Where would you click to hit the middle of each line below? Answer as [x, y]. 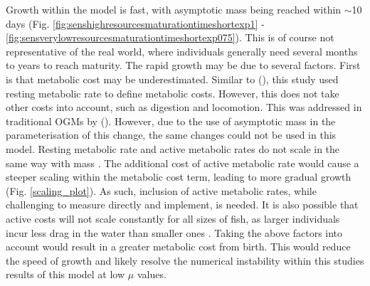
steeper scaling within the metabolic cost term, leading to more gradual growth [179, 177]
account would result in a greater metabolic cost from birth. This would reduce [178, 247]
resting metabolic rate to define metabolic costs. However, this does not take [173, 93]
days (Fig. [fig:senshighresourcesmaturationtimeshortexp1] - [135, 23]
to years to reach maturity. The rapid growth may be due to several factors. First [183, 65]
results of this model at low [65, 274]
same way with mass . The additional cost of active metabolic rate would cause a [183, 163]
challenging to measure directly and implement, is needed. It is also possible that [182, 205]
